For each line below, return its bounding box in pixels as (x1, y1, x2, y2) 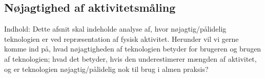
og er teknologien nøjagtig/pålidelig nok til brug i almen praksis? (4, 63, 209, 74)
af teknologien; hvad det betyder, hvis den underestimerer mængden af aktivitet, (4, 53, 257, 64)
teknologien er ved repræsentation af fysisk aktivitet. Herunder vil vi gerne (4, 33, 239, 44)
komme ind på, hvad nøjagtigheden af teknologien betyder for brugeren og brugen (4, 43, 261, 54)
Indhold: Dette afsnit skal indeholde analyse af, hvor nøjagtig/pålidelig (4, 23, 227, 34)
